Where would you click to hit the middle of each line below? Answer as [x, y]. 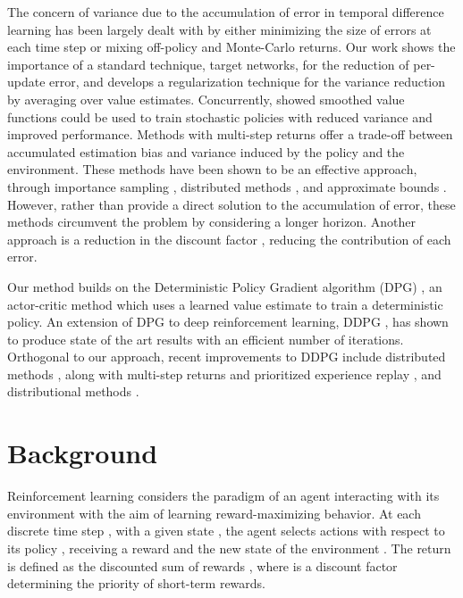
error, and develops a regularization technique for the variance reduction [248, 82]
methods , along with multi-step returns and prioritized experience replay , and [224, 374]
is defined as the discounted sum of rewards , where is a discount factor [202, 565]
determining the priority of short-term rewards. [137, 583]
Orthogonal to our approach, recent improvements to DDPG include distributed [227, 357]
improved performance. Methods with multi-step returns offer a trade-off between [230, 134]
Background [83, 453]
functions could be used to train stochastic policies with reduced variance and [220, 116]
